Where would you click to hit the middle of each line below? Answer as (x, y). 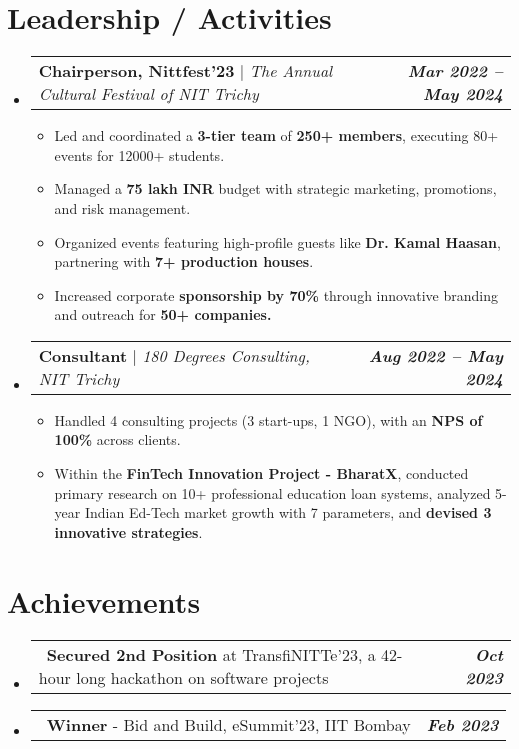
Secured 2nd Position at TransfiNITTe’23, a (211, 654)
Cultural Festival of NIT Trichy (148, 94)
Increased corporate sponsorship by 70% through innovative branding (276, 294)
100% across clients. (117, 439)
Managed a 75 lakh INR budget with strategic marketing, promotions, (275, 188)
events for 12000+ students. (139, 154)
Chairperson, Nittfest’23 (136, 71)
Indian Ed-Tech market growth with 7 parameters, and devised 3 (288, 512)
